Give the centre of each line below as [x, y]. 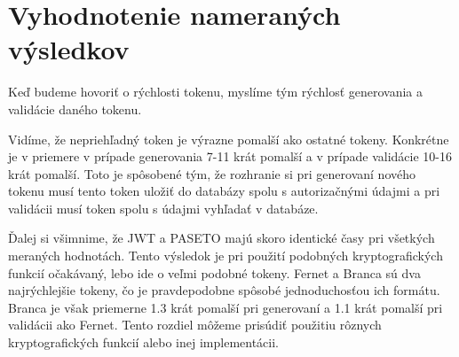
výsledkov [69, 49]
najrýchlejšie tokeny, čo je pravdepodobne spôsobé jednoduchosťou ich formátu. [224, 290]
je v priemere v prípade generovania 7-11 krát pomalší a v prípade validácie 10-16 [230, 156]
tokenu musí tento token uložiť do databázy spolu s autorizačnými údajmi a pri [224, 191]
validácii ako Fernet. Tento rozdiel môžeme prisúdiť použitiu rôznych [195, 325]
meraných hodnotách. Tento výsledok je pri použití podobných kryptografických [226, 256]
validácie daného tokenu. [75, 109]
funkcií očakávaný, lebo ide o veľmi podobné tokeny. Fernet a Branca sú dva [214, 272]
